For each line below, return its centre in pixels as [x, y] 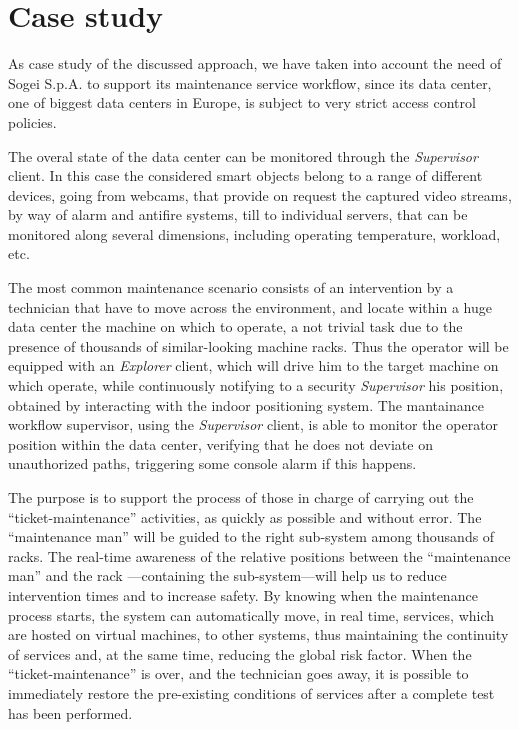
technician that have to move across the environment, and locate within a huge [250, 306]
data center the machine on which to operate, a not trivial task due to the [235, 326]
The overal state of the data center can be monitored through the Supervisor [243, 155]
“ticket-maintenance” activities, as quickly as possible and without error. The [245, 516]
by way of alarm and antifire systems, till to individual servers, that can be [238, 214]
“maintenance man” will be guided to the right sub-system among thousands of [251, 536]
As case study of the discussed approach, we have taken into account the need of [255, 63]
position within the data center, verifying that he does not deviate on [220, 443]
